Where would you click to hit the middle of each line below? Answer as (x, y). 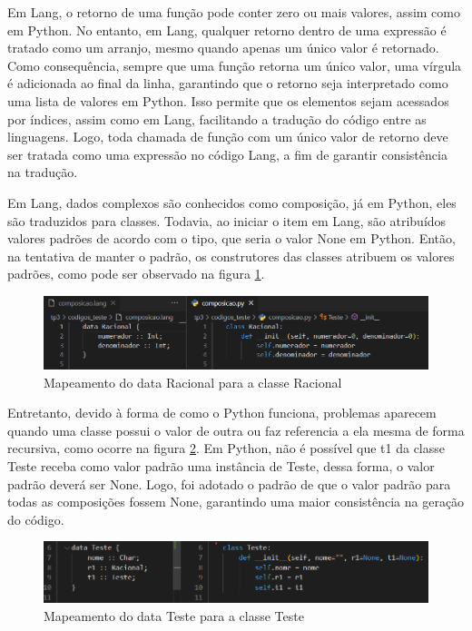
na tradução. (43, 172)
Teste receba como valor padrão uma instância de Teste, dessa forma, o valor (221, 466)
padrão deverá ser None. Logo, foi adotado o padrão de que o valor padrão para (229, 483)
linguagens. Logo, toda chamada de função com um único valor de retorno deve (228, 137)
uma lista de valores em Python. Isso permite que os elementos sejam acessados (228, 100)
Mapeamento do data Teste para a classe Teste (174, 615)
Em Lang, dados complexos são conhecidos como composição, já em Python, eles (232, 202)
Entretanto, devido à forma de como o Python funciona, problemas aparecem (222, 413)
